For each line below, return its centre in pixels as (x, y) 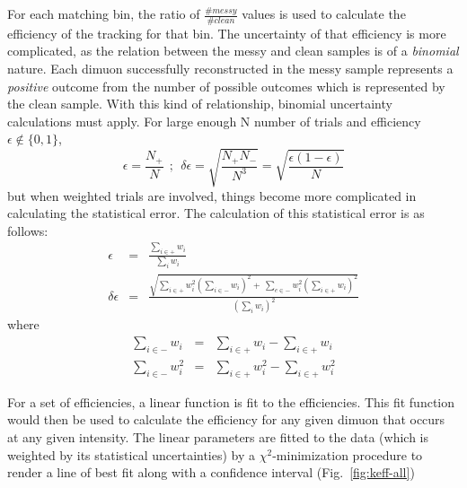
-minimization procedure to (348, 454)
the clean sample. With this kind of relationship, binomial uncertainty (200, 104)
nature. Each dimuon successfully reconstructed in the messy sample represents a (230, 69)
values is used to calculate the (324, 13)
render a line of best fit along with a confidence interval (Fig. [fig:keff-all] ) (211, 472)
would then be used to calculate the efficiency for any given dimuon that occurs (226, 419)
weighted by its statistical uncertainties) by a (132, 454)
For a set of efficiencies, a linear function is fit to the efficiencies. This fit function (231, 401)
